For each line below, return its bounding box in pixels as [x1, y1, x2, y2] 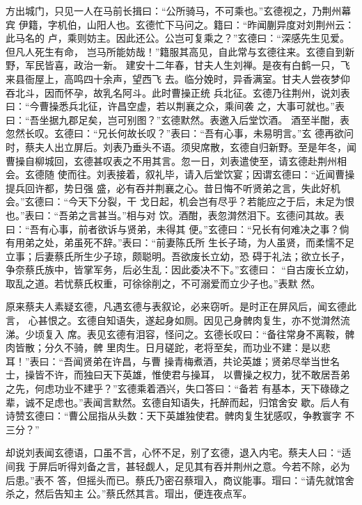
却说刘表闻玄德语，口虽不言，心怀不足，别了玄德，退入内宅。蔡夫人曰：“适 [6, 445, 352, 460]
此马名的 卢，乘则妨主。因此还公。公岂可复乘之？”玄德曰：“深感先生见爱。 [6, 31, 349, 45]
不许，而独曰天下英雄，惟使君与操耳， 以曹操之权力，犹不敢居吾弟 [44, 367, 350, 382]
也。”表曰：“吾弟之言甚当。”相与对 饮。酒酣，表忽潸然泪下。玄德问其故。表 [6, 207, 345, 222]
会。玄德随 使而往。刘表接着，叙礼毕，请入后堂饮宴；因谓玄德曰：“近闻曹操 [6, 167, 355, 182]
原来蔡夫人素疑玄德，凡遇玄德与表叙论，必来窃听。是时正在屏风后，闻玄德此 [6, 299, 356, 314]
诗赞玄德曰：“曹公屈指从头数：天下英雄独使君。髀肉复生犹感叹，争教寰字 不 [6, 408, 355, 423]
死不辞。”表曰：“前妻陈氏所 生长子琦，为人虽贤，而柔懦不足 [83, 235, 354, 250]
